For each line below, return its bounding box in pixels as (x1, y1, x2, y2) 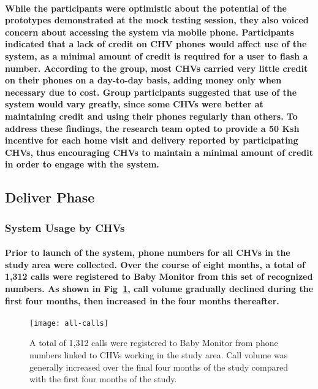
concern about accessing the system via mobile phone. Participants (5, 25, 294, 38)
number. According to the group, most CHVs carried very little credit (5, 61, 308, 74)
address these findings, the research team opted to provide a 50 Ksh (5, 121, 300, 134)
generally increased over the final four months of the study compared (29, 360, 288, 373)
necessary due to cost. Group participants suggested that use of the (5, 85, 297, 98)
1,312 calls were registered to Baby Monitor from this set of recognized (5, 270, 313, 283)
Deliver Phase (5, 188, 95, 207)
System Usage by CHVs (5, 220, 125, 235)
